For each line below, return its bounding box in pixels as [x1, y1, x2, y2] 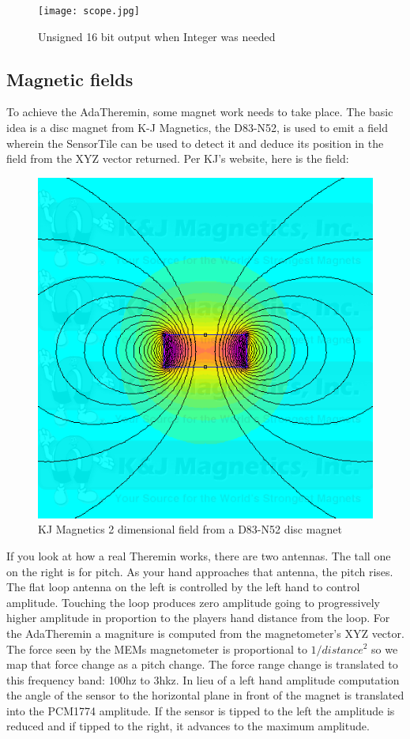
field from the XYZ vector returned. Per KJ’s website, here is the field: [6, 150, 349, 167]
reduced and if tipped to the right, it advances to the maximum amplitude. [6, 718, 370, 734]
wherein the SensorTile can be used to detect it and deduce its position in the [6, 134, 384, 151]
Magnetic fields [6, 66, 134, 91]
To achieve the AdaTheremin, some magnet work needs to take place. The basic [6, 104, 393, 120]
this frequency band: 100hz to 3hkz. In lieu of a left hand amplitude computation [6, 671, 400, 688]
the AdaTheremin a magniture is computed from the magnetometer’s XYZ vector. [6, 624, 404, 641]
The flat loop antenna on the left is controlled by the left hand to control [6, 579, 360, 595]
